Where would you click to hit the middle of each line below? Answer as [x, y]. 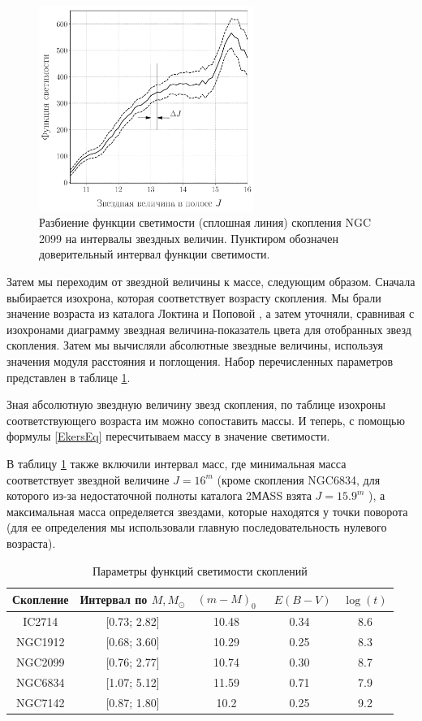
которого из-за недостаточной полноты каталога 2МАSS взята [159, 495]
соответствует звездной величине [88, 479]
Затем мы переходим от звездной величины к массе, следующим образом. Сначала [211, 282]
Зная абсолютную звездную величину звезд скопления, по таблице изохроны [196, 404]
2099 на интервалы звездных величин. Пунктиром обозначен [189, 238]
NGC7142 [40, 702]
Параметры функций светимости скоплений [200, 570]
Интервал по [114, 599]
